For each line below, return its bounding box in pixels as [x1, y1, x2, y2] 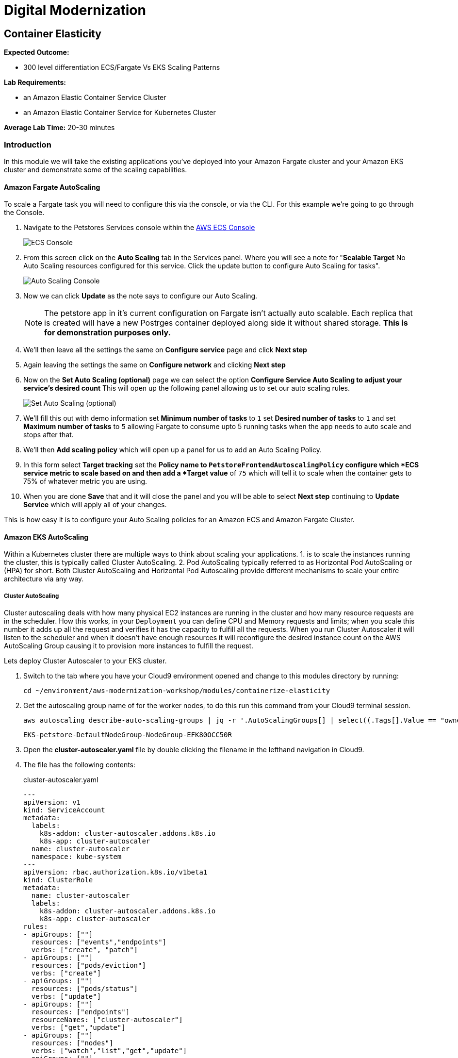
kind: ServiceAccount [23, 806, 105, 814]
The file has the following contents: [23, 760, 136, 769]
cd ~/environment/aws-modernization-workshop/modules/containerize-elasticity [23, 687, 330, 695]
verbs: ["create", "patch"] [31, 946, 138, 954]
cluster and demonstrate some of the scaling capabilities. [4, 165, 187, 174]
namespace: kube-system [31, 853, 122, 861]
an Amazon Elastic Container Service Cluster [23, 93, 166, 102]
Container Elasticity [4, 27, 101, 40]
